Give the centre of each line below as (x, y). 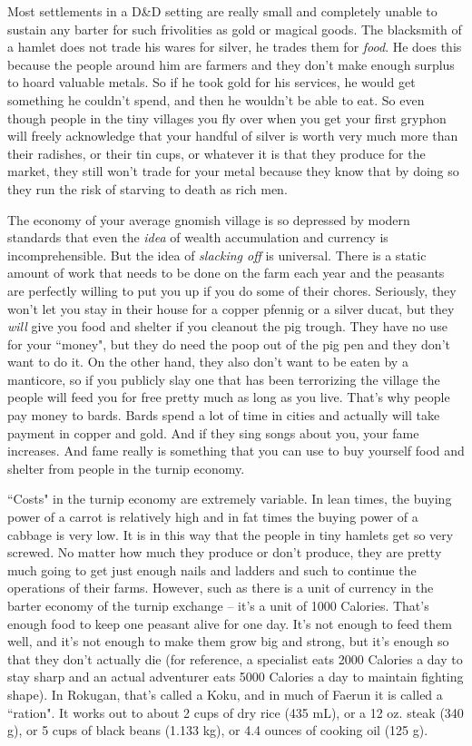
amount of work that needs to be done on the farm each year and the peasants (226, 273)
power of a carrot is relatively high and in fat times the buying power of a (213, 517)
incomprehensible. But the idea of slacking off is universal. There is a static (217, 255)
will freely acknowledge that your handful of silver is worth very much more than (233, 136)
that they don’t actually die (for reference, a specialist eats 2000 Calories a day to (235, 658)
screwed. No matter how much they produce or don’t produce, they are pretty (225, 552)
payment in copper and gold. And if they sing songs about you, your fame (213, 432)
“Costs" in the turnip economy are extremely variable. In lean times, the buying (230, 499)
